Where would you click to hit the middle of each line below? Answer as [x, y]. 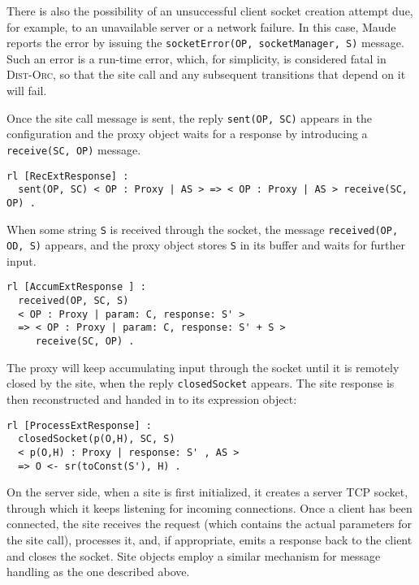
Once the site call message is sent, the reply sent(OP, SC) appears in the [189, 117]
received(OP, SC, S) [73, 301]
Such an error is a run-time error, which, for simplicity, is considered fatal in [197, 58]
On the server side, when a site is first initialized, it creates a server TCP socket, [207, 492]
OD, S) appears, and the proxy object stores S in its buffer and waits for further [206, 245]
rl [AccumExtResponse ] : [76, 287]
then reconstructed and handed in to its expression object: [152, 399]
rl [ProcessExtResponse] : [79, 425]
